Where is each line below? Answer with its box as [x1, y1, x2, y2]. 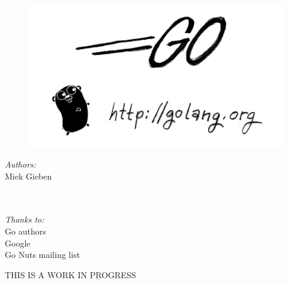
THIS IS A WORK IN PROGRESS [5, 268, 136, 281]
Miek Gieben [5, 169, 52, 182]
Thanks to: [5, 213, 44, 226]
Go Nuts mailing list [5, 248, 80, 261]
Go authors [5, 225, 46, 238]
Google [5, 236, 31, 249]
